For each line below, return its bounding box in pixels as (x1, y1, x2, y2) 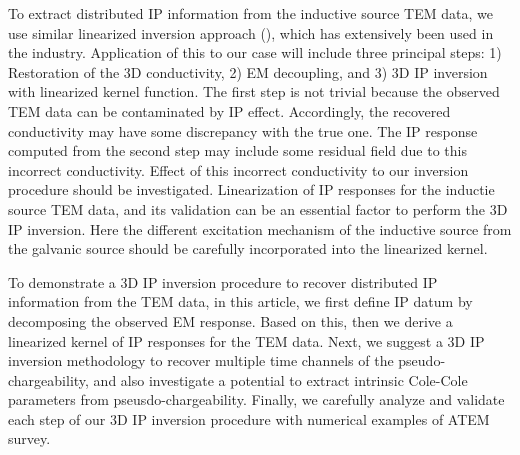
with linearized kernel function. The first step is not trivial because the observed (8, 81, 500, 102)
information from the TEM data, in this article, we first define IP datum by (8, 291, 473, 312)
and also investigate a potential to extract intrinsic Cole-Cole (93, 369, 468, 390)
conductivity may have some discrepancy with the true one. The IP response (8, 120, 478, 141)
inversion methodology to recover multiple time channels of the (8, 350, 394, 371)
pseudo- (398, 350, 446, 371)
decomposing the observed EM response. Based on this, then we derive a (8, 310, 453, 331)
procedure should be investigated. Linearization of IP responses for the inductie (8, 179, 495, 200)
